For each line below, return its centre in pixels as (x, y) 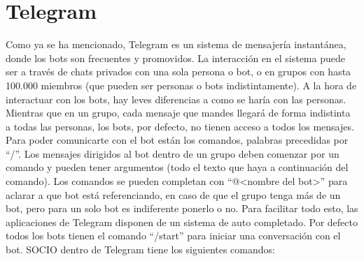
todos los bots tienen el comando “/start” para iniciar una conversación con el (173, 236)
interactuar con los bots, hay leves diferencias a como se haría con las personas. (176, 99)
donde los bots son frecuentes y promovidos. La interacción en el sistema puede (175, 58)
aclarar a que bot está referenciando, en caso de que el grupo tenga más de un (173, 194)
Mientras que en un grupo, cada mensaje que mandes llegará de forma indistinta (178, 113)
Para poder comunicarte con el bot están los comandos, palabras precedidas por (177, 140)
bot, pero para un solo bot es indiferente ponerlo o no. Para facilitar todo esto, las (182, 208)
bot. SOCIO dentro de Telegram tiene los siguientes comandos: (140, 249)
